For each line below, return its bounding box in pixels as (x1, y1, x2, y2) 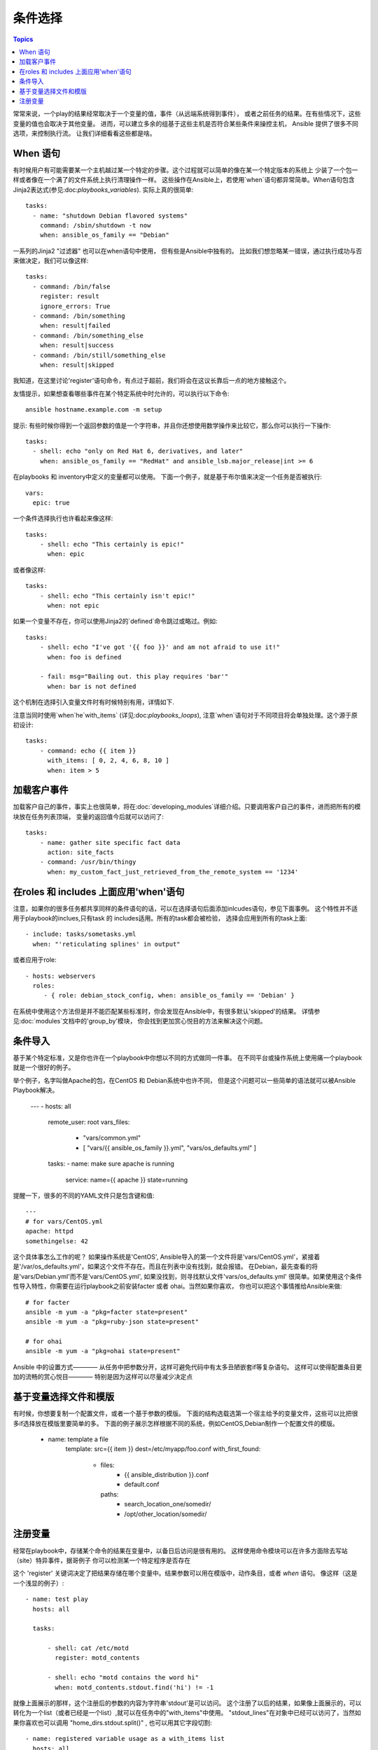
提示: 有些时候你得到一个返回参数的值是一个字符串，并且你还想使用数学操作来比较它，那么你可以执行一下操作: (13, 421, 332, 430)
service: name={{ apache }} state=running (65, 1175, 188, 1184)
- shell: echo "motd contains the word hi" (47, 1674, 199, 1681)
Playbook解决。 (13, 1086, 59, 1095)
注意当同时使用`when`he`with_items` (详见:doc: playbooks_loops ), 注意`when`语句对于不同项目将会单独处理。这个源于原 (13, 710, 358, 719)
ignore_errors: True (39, 302, 111, 310)
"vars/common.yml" (83, 1134, 141, 1142)
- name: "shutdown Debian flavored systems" (32, 211, 188, 220)
